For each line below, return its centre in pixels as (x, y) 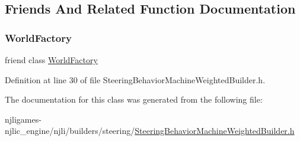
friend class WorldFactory (51, 60)
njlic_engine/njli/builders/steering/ (70, 131)
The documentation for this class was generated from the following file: (134, 99)
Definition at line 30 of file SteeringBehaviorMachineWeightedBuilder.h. (135, 79)
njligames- (23, 119)
